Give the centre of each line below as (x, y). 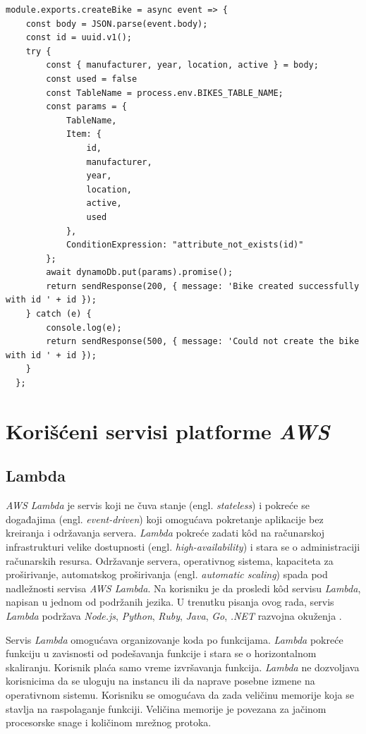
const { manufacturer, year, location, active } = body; (182, 65)
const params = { (86, 107)
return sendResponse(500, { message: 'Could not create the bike (203, 342)
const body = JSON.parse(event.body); (117, 24)
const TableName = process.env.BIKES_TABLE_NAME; (165, 93)
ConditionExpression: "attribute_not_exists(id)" (185, 245)
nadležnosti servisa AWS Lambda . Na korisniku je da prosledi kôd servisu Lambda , (183, 588)
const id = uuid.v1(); (79, 38)
